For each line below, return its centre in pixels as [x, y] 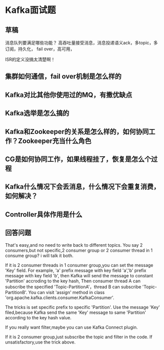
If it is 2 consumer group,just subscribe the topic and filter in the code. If [79, 337]
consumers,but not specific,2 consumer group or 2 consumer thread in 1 [79, 250]
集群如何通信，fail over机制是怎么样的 [63, 76]
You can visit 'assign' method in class [66, 292]
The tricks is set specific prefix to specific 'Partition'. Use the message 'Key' [83, 307]
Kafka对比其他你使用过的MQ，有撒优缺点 [69, 95]
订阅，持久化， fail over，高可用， [40, 49]
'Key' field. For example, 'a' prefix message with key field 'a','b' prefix [76, 270]
